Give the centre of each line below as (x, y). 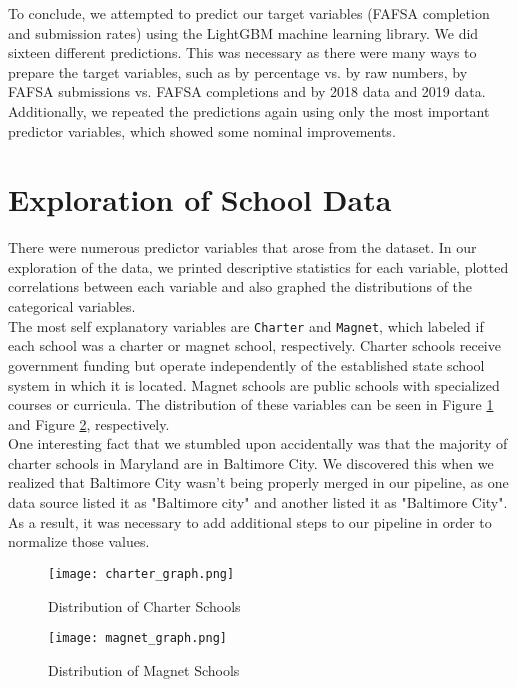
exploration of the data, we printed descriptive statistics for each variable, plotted (258, 266)
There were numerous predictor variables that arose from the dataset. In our (242, 247)
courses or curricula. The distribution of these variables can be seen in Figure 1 (251, 404)
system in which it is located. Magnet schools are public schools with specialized (254, 384)
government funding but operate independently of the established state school (246, 364)
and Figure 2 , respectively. (89, 423)
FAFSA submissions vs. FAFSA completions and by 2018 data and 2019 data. (247, 91)
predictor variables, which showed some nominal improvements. (202, 130)
